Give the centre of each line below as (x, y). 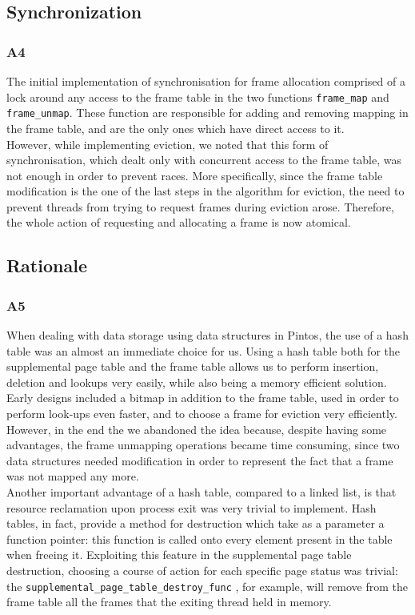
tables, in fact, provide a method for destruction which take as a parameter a (196, 523)
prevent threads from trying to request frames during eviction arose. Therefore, (200, 206)
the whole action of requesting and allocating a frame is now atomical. (179, 222)
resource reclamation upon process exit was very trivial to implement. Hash (192, 507)
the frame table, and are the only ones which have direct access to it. (176, 128)
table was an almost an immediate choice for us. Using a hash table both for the (203, 350)
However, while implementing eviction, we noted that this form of (168, 144)
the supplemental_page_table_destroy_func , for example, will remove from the (207, 586)
